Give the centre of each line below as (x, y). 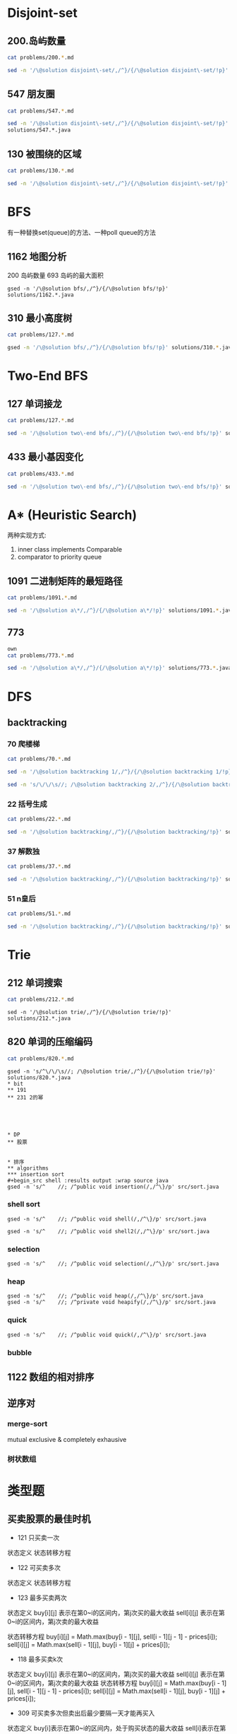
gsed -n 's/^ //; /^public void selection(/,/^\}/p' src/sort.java (113, 1264)
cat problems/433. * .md (41, 474)
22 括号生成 (27, 804)
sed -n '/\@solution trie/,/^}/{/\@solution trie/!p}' (90, 1012)
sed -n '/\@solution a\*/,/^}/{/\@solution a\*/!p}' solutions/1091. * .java (121, 610)
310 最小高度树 (40, 318)
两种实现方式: (27, 535)
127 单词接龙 (35, 403)
